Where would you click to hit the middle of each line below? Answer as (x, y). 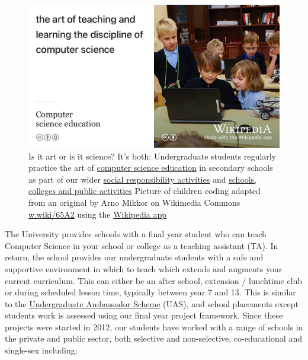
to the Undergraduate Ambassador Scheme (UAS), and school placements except (152, 303)
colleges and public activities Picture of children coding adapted (145, 191)
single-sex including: (41, 350)
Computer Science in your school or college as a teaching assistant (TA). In (142, 245)
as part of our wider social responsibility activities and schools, (142, 179)
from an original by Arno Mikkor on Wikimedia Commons (134, 202)
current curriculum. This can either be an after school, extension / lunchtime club (154, 280)
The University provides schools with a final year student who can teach (136, 234)
